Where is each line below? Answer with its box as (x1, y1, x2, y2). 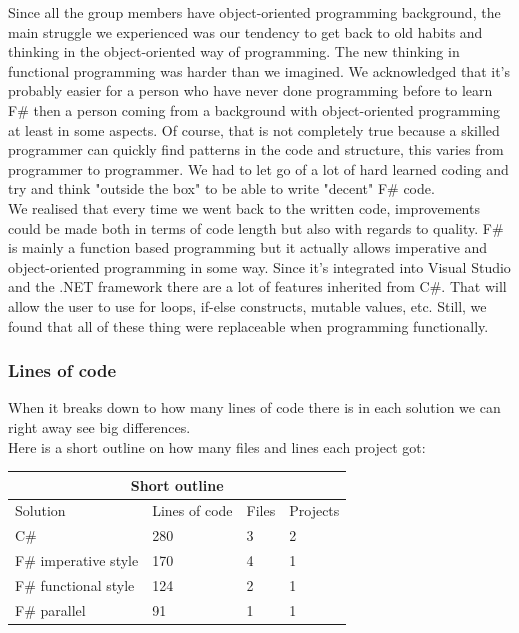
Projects (289, 500, 340, 521)
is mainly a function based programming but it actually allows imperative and (8, 237, 488, 258)
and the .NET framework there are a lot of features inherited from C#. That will (8, 276, 507, 297)
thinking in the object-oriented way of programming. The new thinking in (8, 41, 460, 62)
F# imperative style (15, 550, 139, 571)
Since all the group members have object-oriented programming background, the (8, 2, 501, 22)
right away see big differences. (8, 416, 191, 437)
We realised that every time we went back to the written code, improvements (8, 197, 480, 218)
